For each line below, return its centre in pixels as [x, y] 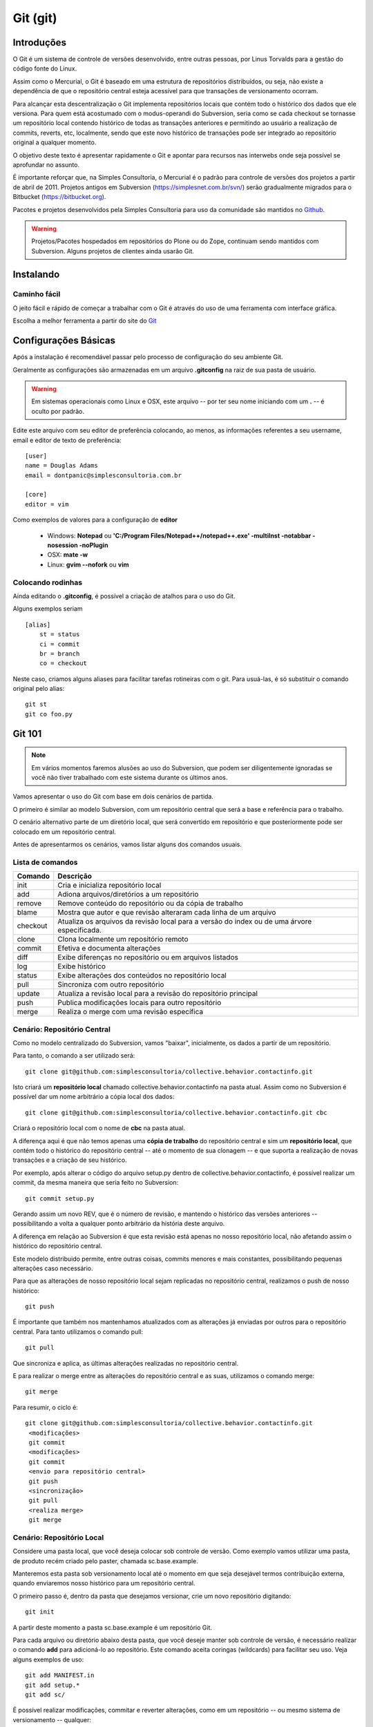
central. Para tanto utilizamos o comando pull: [78, 1332]
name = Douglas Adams [61, 466]
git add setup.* [52, 1685]
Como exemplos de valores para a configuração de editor [95, 520]
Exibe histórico [82, 966]
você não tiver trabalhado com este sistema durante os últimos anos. [130, 778]
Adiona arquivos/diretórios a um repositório [128, 895]
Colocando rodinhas [48, 582]
